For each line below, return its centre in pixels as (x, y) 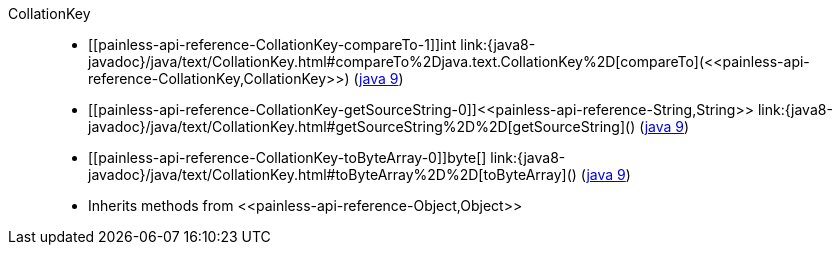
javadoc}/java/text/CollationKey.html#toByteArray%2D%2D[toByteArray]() (332, 174)
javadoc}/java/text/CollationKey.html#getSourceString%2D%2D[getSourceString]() (362, 126)
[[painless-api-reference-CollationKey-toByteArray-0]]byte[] (287, 157)
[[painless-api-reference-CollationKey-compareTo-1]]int (272, 44)
